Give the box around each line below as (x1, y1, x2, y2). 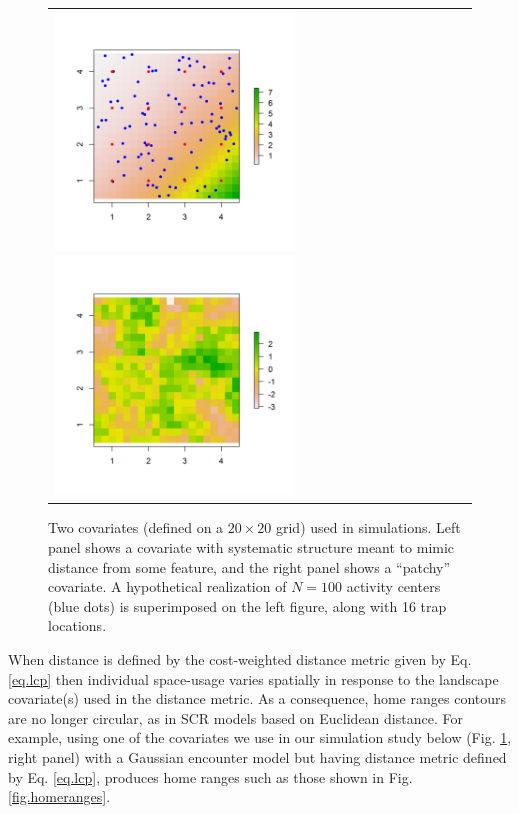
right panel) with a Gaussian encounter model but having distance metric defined (8, 746, 507, 767)
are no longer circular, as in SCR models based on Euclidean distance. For (8, 707, 463, 728)
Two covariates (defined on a (48, 517, 224, 538)
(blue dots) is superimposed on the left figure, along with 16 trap (48, 595, 447, 616)
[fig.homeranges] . (8, 786, 111, 807)
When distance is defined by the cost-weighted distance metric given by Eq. (8, 649, 472, 669)
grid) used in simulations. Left (275, 517, 461, 538)
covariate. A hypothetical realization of (48, 576, 287, 597)
